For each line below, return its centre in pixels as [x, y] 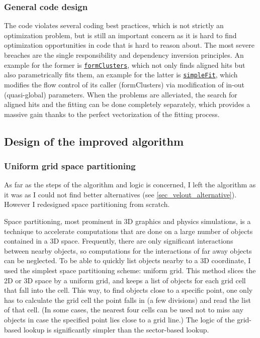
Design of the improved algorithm [94, 141]
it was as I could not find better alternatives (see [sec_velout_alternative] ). [120, 194]
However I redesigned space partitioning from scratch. [87, 204]
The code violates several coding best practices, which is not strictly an [114, 25]
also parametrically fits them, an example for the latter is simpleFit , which [121, 75]
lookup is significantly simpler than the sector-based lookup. [116, 329]
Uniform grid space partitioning [70, 165]
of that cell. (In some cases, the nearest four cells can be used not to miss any [124, 310]
